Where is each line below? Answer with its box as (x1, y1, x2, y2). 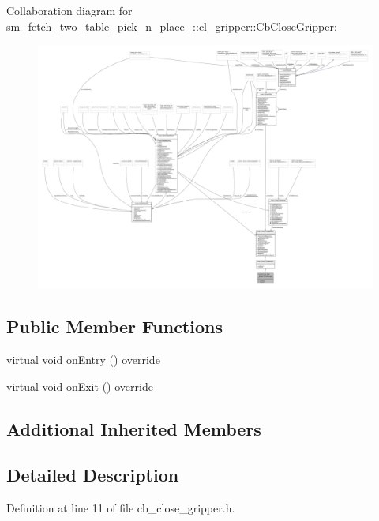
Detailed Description (6, 463, 179, 487)
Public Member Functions (6, 314, 223, 339)
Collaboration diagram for (6, 2, 133, 18)
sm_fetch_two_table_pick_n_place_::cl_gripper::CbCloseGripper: (6, 17, 337, 34)
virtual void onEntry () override (6, 351, 160, 368)
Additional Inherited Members (6, 416, 261, 440)
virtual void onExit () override (6, 377, 153, 394)
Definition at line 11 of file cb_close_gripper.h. (6, 500, 235, 516)
